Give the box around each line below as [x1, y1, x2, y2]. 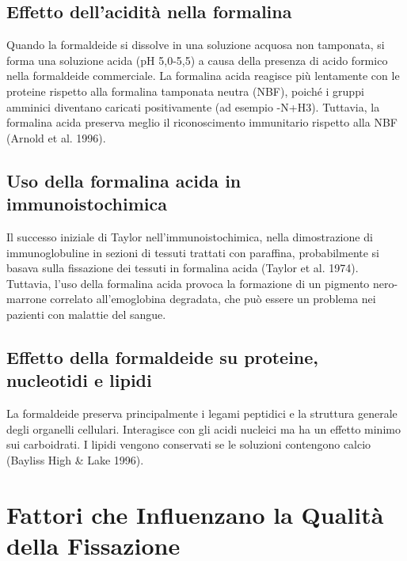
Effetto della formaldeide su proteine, [6, 344, 319, 369]
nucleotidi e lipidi [6, 368, 152, 392]
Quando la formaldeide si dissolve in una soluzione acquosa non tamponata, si [6, 36, 385, 53]
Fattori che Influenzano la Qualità [6, 498, 384, 530]
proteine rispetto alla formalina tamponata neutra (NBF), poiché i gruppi [6, 82, 364, 99]
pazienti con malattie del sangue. [6, 305, 166, 322]
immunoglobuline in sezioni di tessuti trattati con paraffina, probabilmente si [6, 244, 380, 260]
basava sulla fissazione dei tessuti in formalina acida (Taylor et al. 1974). [6, 260, 359, 276]
